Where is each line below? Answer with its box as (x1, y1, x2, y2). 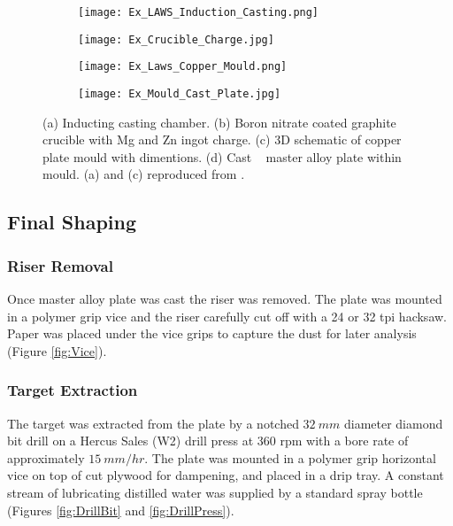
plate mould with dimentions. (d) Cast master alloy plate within (42, 147, 402, 166)
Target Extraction (7, 379, 138, 401)
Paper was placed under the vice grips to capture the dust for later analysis (7, 324, 417, 343)
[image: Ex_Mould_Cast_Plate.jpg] (78, 87, 281, 100)
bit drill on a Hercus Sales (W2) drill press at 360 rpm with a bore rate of (7, 431, 409, 450)
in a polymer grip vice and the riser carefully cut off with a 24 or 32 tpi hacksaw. (7, 306, 447, 325)
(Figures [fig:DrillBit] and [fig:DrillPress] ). (7, 500, 234, 519)
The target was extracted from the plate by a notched (7, 414, 299, 432)
